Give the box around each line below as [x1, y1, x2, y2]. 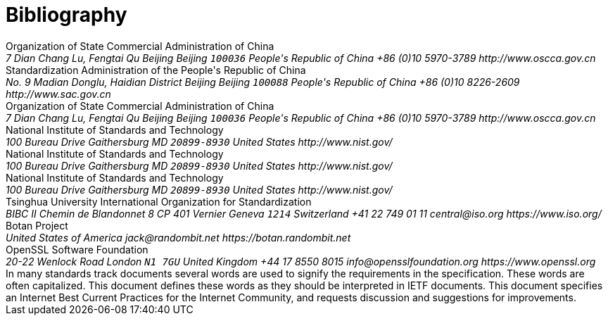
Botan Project [6, 219, 68, 232]
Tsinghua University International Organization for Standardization [6, 195, 312, 208]
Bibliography [6, 3, 127, 27]
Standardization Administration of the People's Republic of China [6, 63, 306, 76]
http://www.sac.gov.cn [6, 87, 111, 100]
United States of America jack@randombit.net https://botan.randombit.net [6, 231, 351, 244]
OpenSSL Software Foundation [6, 243, 148, 256]
